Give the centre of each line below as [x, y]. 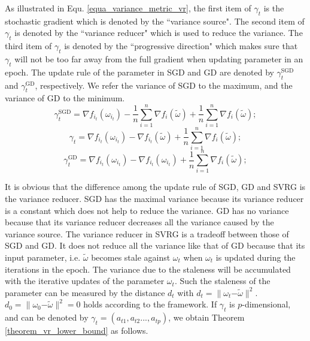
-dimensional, [266, 304]
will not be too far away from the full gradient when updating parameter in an [159, 58]
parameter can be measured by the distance [85, 292]
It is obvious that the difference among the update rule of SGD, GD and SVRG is [155, 187]
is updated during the [256, 257]
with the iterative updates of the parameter [85, 281]
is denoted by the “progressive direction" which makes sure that [181, 46]
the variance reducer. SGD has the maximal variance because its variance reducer [154, 198]
